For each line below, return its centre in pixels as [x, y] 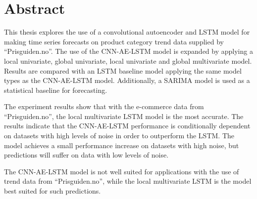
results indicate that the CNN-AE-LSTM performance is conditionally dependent [127, 126]
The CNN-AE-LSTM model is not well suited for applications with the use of [122, 171]
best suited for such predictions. [52, 191]
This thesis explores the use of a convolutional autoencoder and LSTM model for [127, 32]
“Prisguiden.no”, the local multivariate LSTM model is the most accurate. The [124, 116]
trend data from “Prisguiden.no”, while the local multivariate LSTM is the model [128, 181]
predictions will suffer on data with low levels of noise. [86, 155]
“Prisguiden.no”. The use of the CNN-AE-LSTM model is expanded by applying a [128, 51]
